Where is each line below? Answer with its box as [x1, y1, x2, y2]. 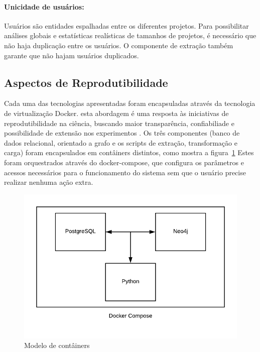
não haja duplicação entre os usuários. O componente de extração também [4, 40, 233, 50]
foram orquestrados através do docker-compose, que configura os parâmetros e [4, 157, 244, 167]
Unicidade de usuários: [4, 1, 84, 12]
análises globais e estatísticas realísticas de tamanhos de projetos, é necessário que [4, 30, 256, 41]
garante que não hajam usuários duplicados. [4, 50, 139, 60]
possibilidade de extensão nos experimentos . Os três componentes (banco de [4, 128, 240, 138]
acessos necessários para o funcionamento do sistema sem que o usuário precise [4, 167, 246, 177]
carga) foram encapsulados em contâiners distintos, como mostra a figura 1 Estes [4, 147, 254, 158]
